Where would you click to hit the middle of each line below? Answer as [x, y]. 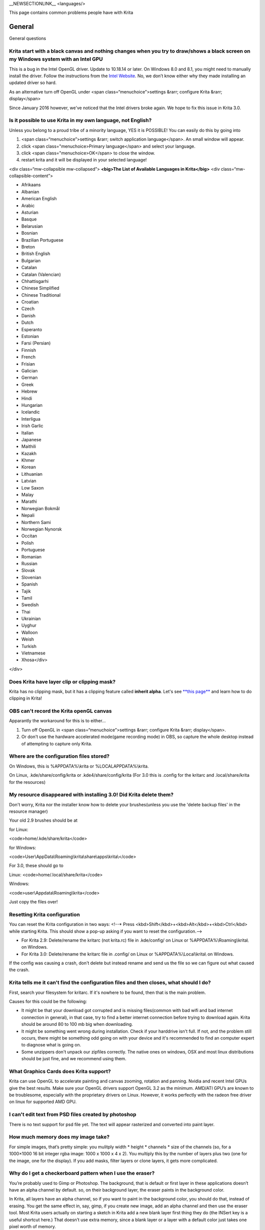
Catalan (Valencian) [41, 274]
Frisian [28, 364]
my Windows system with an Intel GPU [56, 59]
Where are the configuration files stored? [59, 756]
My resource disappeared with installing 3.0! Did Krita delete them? [91, 795]
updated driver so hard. [33, 83]
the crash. [19, 970]
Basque [29, 219]
